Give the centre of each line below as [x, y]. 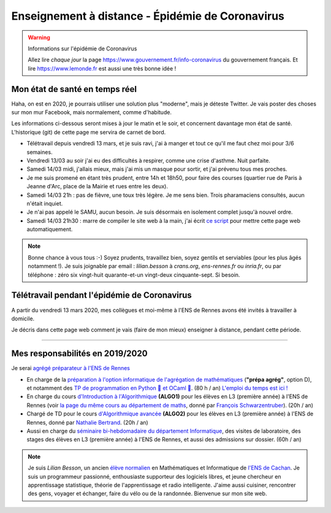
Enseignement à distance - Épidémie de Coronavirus [148, 16]
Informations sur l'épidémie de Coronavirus [82, 48]
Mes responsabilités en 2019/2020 [79, 354]
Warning [39, 37]
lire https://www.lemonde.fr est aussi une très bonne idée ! [102, 68]
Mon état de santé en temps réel [74, 89]
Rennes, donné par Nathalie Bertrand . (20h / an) [87, 422]
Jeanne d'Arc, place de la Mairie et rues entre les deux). [97, 187]
